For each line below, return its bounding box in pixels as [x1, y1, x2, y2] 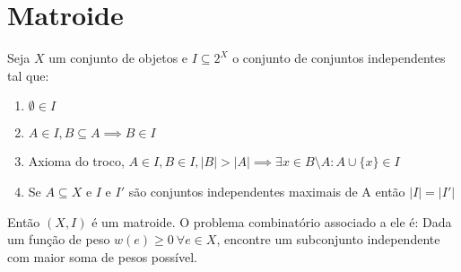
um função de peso [7, 230, 110, 249]
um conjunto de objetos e [48, 48, 188, 67]
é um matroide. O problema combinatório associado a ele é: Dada [91, 212, 452, 231]
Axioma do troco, [28, 152, 125, 171]
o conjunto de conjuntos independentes [232, 48, 446, 67]
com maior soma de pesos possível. [7, 247, 197, 266]
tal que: [7, 66, 49, 84]
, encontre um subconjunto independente [216, 230, 440, 249]
